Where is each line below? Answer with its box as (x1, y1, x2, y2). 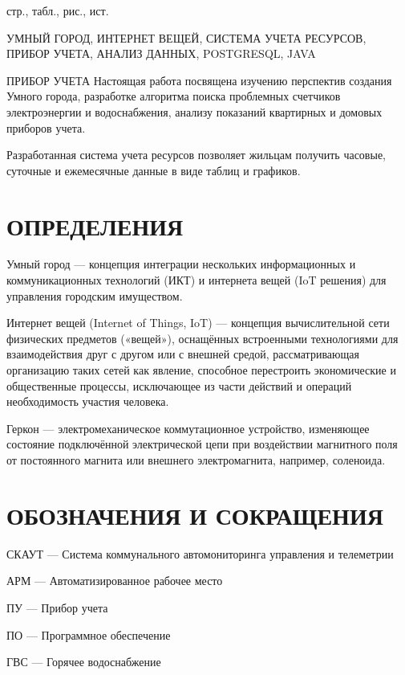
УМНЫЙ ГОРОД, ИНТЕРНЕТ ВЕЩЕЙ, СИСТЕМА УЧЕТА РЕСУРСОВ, (6, 29, 367, 46)
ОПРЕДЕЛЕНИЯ (6, 209, 184, 242)
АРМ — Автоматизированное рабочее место (6, 572, 223, 589)
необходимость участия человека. (6, 393, 169, 410)
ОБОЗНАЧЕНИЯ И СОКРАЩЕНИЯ (6, 498, 383, 531)
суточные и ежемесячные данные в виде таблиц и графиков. (6, 162, 301, 178)
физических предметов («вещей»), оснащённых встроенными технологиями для (6, 329, 399, 346)
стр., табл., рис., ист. (6, 2, 109, 18)
